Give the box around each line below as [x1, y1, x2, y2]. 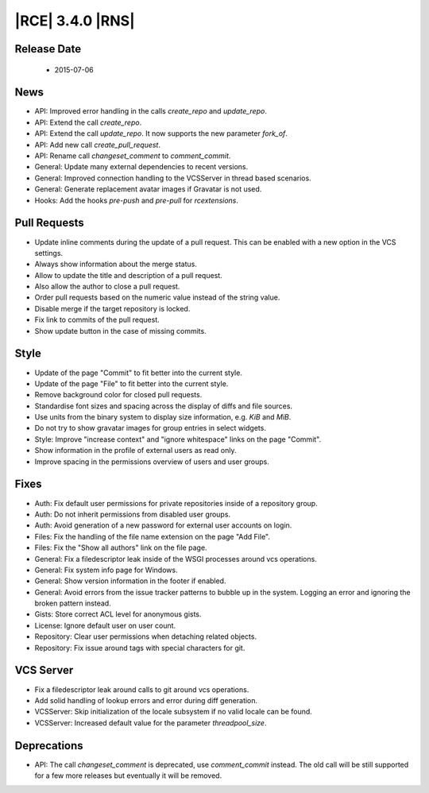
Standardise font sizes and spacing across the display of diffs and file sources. [34, 401, 293, 411]
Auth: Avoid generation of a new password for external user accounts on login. [34, 520, 292, 530]
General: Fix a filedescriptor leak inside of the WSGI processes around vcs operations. [34, 554, 317, 563]
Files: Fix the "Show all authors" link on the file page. [34, 543, 207, 552]
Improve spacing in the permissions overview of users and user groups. [34, 457, 270, 466]
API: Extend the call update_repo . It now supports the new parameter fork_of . [34, 129, 288, 138]
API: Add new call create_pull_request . [34, 140, 161, 149]
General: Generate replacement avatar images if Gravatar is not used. [34, 184, 262, 194]
